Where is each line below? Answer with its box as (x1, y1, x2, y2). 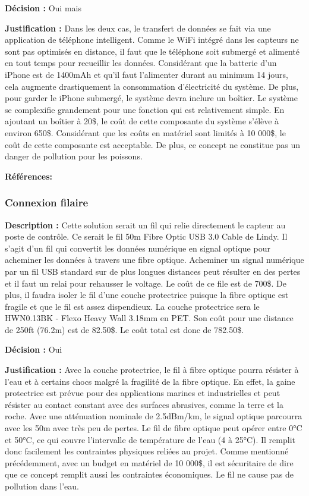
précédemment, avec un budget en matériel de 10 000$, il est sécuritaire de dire (5, 456, 294, 469)
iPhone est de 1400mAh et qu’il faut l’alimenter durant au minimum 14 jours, (5, 68, 288, 80)
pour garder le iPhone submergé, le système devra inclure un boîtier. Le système (5, 92, 298, 104)
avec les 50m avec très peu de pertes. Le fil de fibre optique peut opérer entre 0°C (5, 422, 302, 434)
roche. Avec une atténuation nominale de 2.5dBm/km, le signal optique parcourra (5, 410, 302, 422)
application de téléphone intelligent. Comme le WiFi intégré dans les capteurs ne (5, 33, 299, 46)
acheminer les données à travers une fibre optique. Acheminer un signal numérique (5, 253, 304, 266)
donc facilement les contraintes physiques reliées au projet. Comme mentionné (5, 445, 289, 457)
